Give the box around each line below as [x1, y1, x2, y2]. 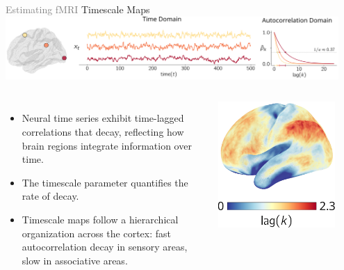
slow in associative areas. [22, 253, 128, 267]
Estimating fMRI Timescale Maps [6, 2, 150, 16]
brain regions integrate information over [22, 138, 192, 152]
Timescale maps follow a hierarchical [22, 212, 179, 226]
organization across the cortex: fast [22, 225, 172, 240]
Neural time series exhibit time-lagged [22, 111, 184, 125]
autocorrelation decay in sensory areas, [22, 239, 188, 254]
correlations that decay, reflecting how [22, 125, 184, 139]
